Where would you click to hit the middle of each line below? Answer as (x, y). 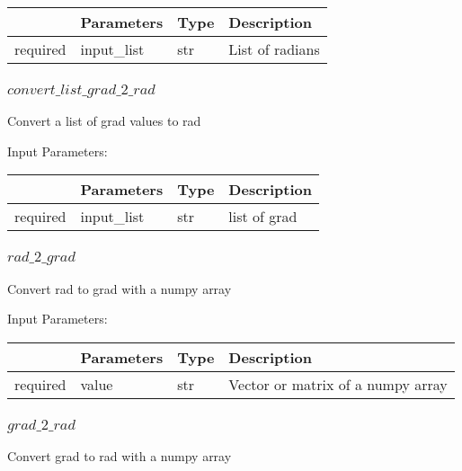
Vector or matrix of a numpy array (338, 384)
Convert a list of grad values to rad (104, 121)
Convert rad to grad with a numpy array (120, 288)
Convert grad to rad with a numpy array (120, 456)
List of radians (274, 49)
